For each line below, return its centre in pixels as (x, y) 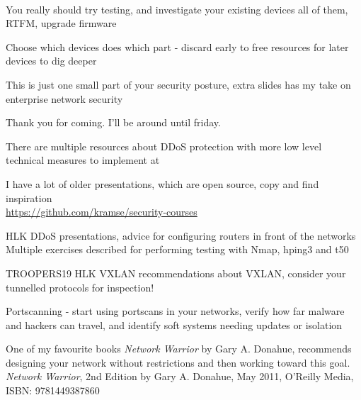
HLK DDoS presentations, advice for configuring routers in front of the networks (181, 235)
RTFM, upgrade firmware (61, 23)
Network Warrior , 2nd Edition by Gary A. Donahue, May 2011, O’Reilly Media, (180, 376)
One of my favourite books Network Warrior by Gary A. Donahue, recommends (179, 349)
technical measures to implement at (83, 160)
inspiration (29, 198)
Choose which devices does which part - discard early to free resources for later (177, 46)
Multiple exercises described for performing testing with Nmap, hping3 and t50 (177, 249)
